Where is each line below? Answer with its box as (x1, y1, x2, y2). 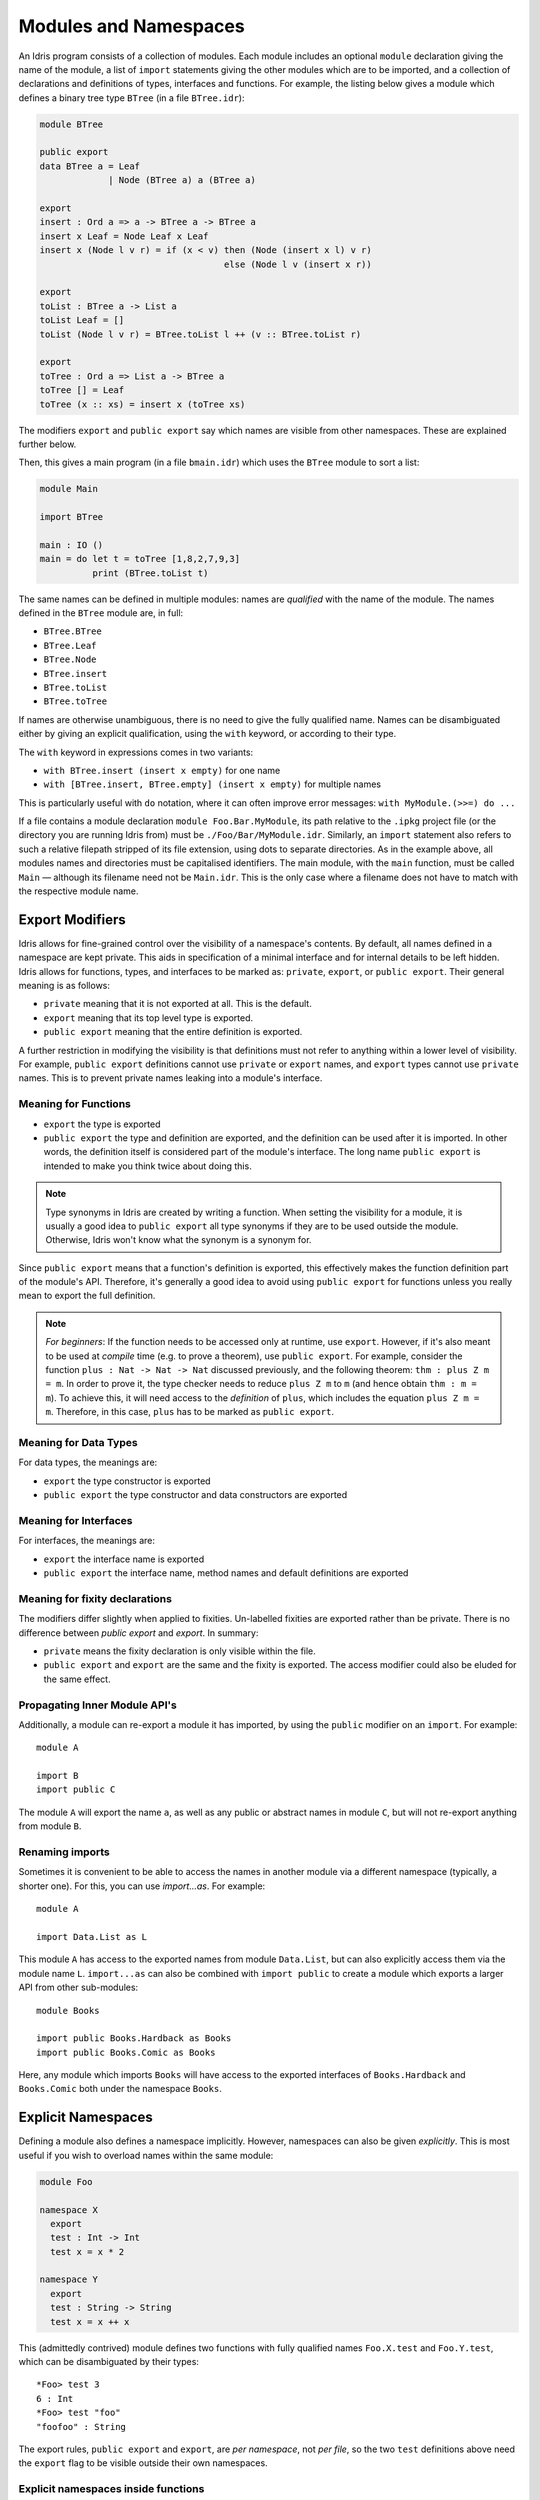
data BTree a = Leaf (39, 160, 140, 172)
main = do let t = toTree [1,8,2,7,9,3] (39, 553, 240, 565)
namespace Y (39, 2274, 99, 2285)
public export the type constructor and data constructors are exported (43, 1489, 348, 1501)
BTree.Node (43, 654, 97, 665)
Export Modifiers (18, 911, 127, 928)
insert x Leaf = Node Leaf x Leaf (39, 230, 209, 242)
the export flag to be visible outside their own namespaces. (18, 2457, 269, 2469)
